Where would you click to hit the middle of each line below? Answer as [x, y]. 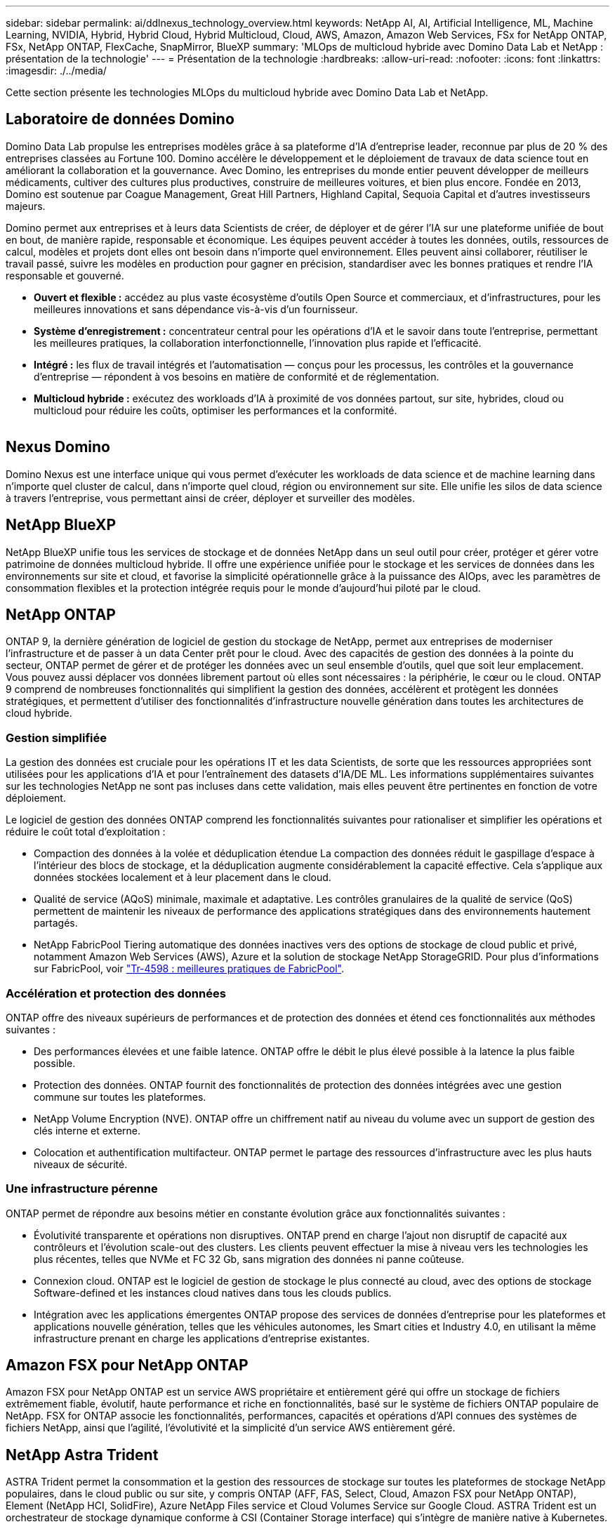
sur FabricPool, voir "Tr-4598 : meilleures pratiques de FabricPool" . [189, 969]
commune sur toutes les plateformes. [120, 1097]
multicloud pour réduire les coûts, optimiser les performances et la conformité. [216, 410]
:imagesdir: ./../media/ [56, 71]
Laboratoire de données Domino [120, 119]
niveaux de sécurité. [81, 1164]
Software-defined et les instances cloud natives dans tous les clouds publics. [213, 1292]
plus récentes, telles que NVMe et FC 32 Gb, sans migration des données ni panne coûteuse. [249, 1259]
